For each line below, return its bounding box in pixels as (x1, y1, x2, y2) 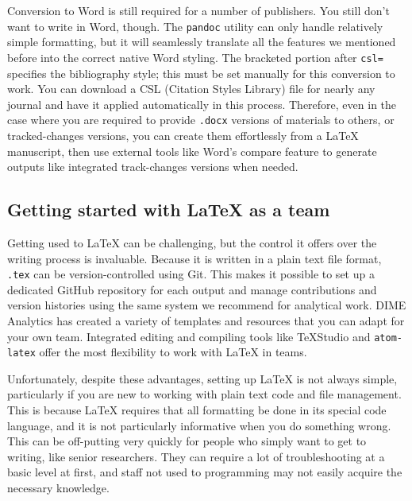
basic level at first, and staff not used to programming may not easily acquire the (7, 464, 402, 480)
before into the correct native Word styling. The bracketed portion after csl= (7, 49, 383, 65)
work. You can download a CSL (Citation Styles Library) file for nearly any (7, 80, 375, 97)
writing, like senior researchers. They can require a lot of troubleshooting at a (7, 448, 385, 464)
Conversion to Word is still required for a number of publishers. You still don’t (7, 2, 390, 18)
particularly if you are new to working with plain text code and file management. (7, 386, 402, 402)
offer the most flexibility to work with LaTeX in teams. (39, 344, 307, 360)
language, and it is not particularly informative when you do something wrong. (7, 417, 391, 433)
